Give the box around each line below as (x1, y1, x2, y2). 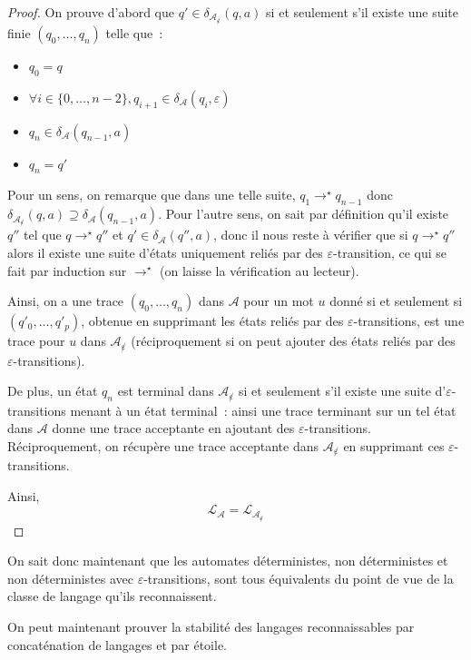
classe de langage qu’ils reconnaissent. (7, 586, 217, 606)
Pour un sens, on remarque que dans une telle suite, (7, 185, 296, 204)
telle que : (105, 24, 163, 43)
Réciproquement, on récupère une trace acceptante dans (7, 436, 319, 455)
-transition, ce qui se (333, 242, 447, 261)
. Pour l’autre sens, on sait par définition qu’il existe (158, 204, 449, 223)
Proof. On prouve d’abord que (7, 3, 175, 21)
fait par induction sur (7, 261, 127, 280)
